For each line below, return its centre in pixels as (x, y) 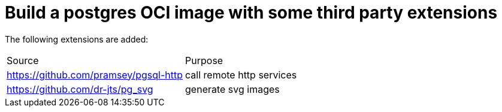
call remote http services (241, 75)
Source (23, 60)
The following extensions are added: (77, 39)
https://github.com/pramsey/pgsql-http (95, 75)
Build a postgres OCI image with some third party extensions (251, 13)
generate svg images (232, 89)
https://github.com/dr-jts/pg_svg (80, 89)
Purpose (204, 60)
